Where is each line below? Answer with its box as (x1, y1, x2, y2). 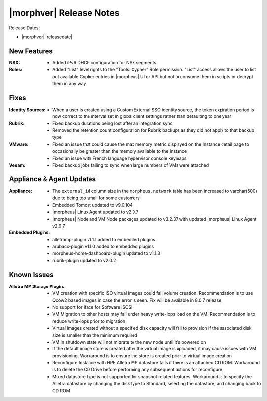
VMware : (9, 141, 29, 147)
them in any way (52, 81, 86, 87)
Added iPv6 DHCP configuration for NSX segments (52, 59, 157, 65)
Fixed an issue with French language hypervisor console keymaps (52, 155, 187, 161)
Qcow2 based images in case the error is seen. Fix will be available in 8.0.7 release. (52, 297, 222, 303)
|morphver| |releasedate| (21, 34, 73, 40)
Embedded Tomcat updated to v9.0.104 (52, 202, 133, 208)
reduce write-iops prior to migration (52, 318, 126, 324)
